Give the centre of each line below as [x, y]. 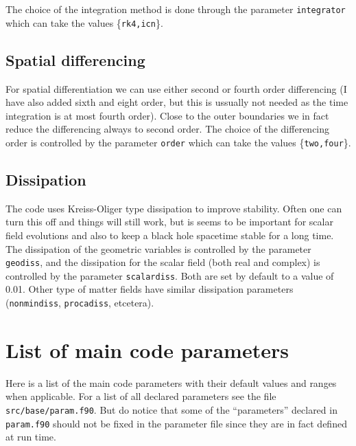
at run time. [31, 437]
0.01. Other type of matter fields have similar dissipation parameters [150, 289]
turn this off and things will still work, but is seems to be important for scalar [169, 222]
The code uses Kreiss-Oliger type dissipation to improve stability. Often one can [174, 208]
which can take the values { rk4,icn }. [84, 22]
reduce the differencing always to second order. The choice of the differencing [168, 129]
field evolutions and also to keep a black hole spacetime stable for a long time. [170, 235]
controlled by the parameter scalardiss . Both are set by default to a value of [170, 275]
